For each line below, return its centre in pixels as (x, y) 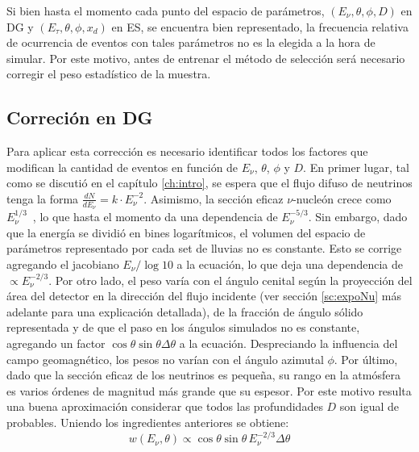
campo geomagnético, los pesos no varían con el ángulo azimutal (165, 359)
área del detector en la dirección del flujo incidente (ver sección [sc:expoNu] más (204, 296)
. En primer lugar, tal (356, 167)
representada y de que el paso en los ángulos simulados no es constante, (183, 327)
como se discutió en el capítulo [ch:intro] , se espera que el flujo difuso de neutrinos (209, 183)
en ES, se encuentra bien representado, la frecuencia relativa (260, 26)
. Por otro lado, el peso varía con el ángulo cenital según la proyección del (230, 280)
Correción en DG (80, 117)
